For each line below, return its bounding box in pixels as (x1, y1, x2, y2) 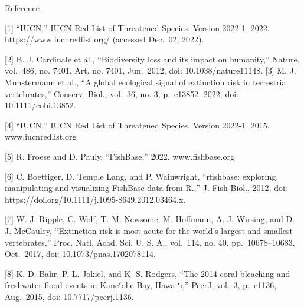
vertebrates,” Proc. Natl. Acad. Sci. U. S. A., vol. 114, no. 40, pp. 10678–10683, (5, 236, 295, 248)
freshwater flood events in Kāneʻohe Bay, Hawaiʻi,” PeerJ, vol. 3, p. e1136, (5, 279, 277, 291)
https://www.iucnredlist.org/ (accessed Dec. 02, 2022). (5, 33, 204, 45)
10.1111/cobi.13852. (5, 99, 76, 111)
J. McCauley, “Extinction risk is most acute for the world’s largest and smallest (5, 224, 293, 236)
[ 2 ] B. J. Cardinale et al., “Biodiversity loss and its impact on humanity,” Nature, (5, 52, 300, 65)
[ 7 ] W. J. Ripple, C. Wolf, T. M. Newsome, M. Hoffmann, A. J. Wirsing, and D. (5, 213, 295, 225)
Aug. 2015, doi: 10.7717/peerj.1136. (5, 290, 134, 302)
